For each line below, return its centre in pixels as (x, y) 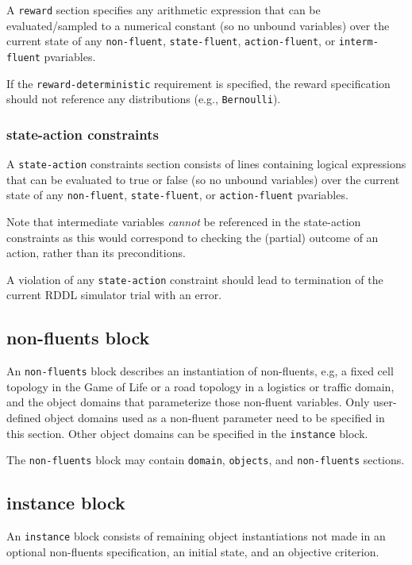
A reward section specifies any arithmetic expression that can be (164, 10)
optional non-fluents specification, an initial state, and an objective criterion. (193, 551)
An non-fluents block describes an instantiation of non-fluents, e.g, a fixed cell (200, 371)
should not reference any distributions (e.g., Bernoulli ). (144, 99)
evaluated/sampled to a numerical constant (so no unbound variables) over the (198, 25)
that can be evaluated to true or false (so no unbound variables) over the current (203, 179)
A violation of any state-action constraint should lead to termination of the (195, 279)
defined (24, 418)
